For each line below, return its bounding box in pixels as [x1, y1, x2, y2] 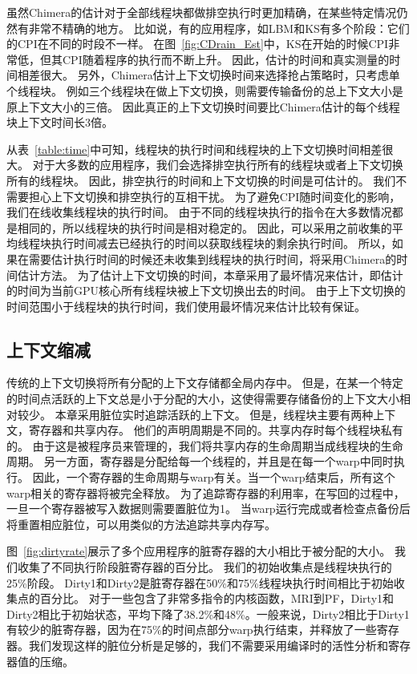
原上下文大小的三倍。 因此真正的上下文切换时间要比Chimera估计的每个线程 [6, 98, 400, 115]
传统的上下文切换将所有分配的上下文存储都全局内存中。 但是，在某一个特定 [6, 374, 403, 391]
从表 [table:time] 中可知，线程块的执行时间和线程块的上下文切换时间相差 [6, 140, 383, 157]
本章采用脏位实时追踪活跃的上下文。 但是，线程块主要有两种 [55, 406, 374, 422]
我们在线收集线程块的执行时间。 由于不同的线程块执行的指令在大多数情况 [6, 204, 392, 220]
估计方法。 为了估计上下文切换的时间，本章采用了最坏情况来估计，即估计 [17, 266, 403, 283]
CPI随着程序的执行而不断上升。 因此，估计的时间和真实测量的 [62, 50, 390, 67]
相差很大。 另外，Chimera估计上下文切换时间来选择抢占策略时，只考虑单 [17, 67, 400, 83]
